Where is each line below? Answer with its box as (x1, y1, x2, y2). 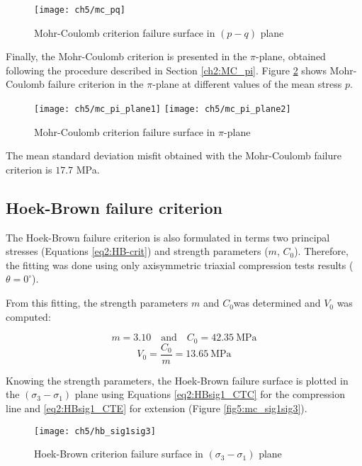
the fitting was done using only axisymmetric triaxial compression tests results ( (6, 257, 353, 272)
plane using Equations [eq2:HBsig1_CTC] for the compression (74, 387, 345, 402)
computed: (6, 309, 51, 324)
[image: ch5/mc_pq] (34, 5, 125, 15)
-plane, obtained (256, 49, 326, 64)
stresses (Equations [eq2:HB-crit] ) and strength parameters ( (6, 244, 268, 258)
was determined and (233, 295, 321, 310)
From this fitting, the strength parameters (6, 295, 188, 310)
